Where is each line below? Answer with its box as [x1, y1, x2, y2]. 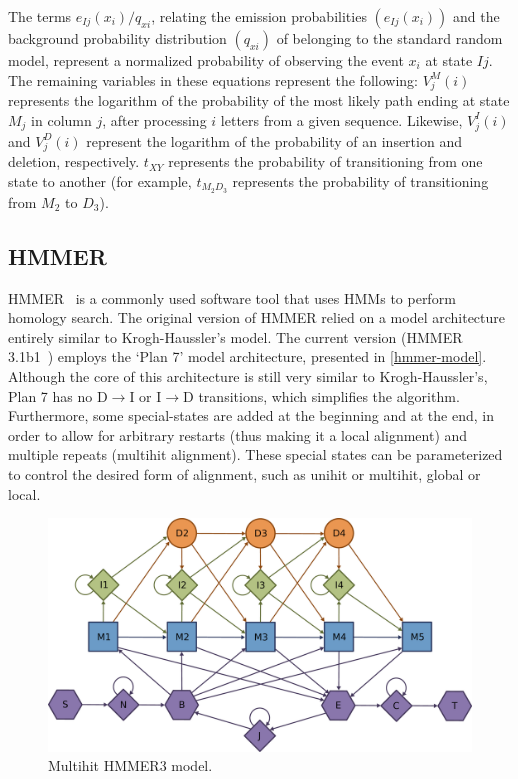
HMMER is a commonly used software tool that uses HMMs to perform [8, 287, 456, 308]
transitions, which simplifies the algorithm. [198, 385, 460, 406]
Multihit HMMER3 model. [48, 755, 213, 776]
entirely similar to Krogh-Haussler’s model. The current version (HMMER [8, 326, 463, 347]
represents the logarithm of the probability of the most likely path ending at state [8, 90, 510, 111]
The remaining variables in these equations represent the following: [8, 69, 418, 90]
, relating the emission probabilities [151, 6, 367, 26]
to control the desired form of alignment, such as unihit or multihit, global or [8, 463, 481, 484]
